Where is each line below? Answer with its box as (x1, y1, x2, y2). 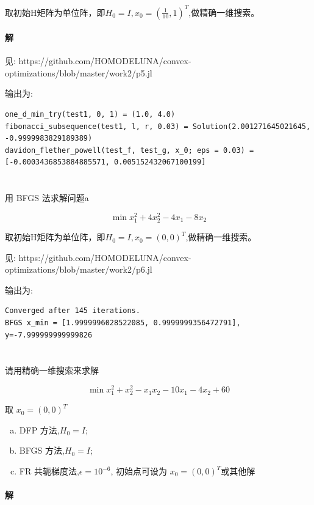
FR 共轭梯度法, (19, 465, 79, 477)
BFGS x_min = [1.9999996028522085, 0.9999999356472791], (5, 319, 241, 328)
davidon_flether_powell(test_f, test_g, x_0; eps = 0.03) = (5, 146, 254, 155)
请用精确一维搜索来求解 (5, 364, 99, 377)
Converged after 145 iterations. (5, 306, 140, 315)
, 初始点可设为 (110, 465, 168, 477)
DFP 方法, (19, 423, 60, 436)
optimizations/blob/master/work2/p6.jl (5, 263, 152, 276)
